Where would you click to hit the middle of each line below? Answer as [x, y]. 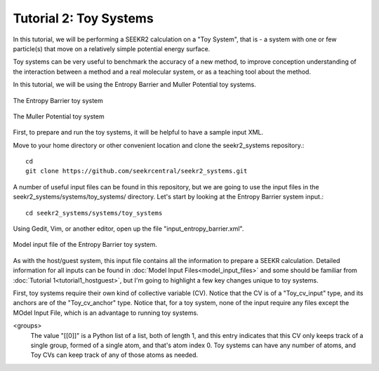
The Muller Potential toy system [59, 116]
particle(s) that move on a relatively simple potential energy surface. [112, 48]
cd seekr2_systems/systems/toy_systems [94, 213]
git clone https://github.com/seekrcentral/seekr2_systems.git [137, 171]
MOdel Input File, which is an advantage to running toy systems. [106, 313]
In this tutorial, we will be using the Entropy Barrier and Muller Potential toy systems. [134, 85]
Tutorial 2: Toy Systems [83, 18]
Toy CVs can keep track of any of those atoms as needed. [114, 355]
